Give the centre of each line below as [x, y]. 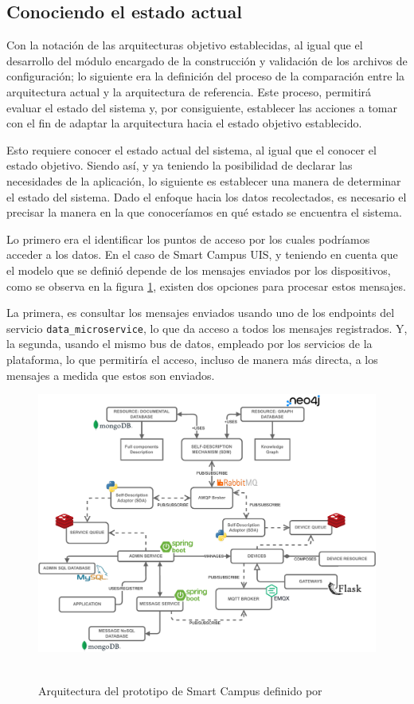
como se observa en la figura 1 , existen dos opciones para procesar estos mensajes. [206, 286]
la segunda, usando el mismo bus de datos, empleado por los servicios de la [189, 344]
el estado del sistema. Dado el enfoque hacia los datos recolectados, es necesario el [207, 196]
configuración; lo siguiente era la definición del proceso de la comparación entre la [206, 76]
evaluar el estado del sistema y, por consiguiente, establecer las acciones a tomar [202, 107]
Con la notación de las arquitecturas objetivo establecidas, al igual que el [185, 45]
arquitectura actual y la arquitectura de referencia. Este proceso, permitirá [189, 91]
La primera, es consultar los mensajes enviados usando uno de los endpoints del [201, 313]
